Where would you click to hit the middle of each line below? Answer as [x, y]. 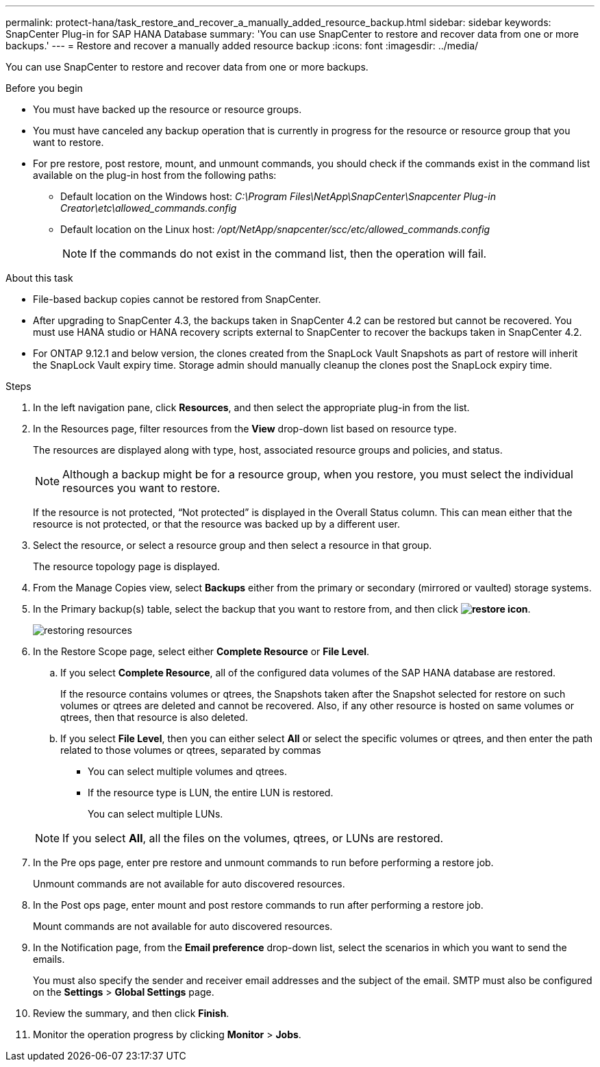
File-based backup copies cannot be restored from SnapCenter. [177, 299]
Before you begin [44, 88]
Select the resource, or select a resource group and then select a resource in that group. [233, 545]
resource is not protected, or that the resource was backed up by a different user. [216, 524]
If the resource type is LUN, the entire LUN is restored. [211, 793]
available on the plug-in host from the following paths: [155, 175]
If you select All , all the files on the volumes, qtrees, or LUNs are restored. [253, 838]
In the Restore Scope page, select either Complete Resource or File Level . [201, 651]
